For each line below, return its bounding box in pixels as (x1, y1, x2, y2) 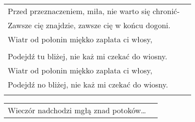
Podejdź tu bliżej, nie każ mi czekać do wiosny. (8, 51, 167, 62)
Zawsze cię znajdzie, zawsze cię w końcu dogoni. (8, 19, 171, 31)
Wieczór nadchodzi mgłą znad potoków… (8, 105, 146, 116)
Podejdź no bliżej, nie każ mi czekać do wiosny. (8, 79, 168, 90)
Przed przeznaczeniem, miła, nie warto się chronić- (8, 5, 180, 17)
